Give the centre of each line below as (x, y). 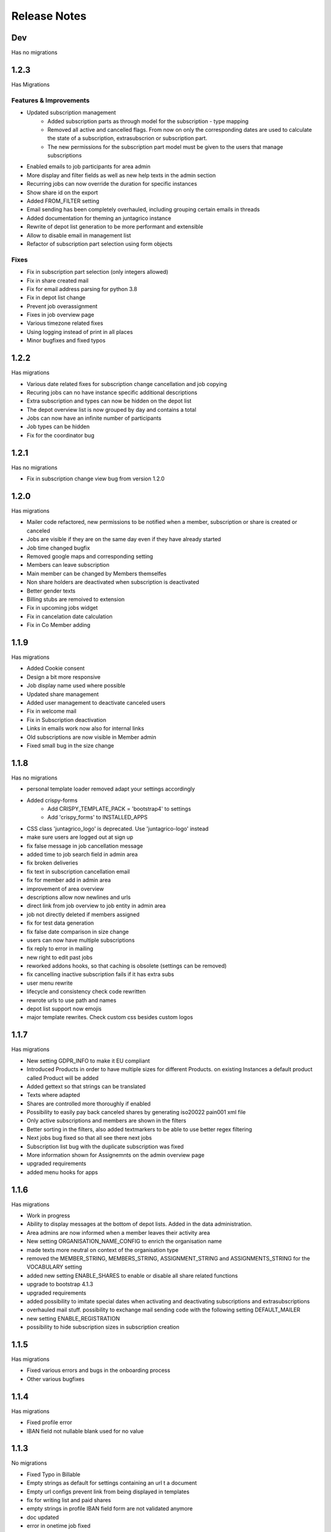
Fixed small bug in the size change (70, 745)
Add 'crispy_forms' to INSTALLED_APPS (98, 817)
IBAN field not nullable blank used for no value (85, 1431)
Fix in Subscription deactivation (67, 719)
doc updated (43, 1517)
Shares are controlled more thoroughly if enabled (89, 1104)
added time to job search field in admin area (82, 854)
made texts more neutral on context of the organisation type (103, 1249)
